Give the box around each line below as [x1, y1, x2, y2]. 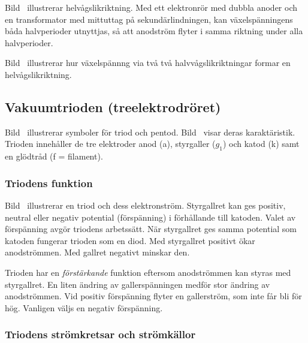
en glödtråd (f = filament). [5, 150, 103, 163]
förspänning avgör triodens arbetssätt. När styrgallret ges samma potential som [5, 222, 297, 235]
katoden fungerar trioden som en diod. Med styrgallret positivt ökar [5, 234, 255, 246]
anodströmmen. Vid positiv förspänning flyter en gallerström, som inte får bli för [5, 290, 302, 302]
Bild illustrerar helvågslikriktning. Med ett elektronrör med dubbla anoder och [5, 1, 298, 13]
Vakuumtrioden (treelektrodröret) [5, 97, 221, 116]
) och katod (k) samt [222, 137, 300, 150]
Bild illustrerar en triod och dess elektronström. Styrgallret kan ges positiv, [5, 198, 286, 211]
